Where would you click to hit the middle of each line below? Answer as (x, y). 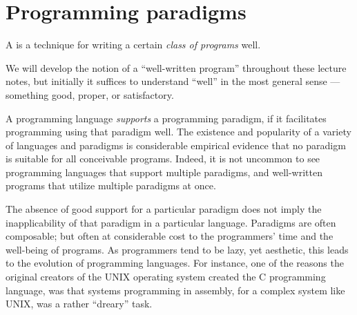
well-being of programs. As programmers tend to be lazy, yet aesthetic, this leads (177, 249)
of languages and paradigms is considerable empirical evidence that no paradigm (176, 145)
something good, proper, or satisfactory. (90, 94)
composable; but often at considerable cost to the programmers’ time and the (170, 236)
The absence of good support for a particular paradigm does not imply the (164, 209)
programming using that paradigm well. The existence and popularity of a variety (178, 132)
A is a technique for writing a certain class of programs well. (133, 45)
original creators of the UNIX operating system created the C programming (166, 277)
